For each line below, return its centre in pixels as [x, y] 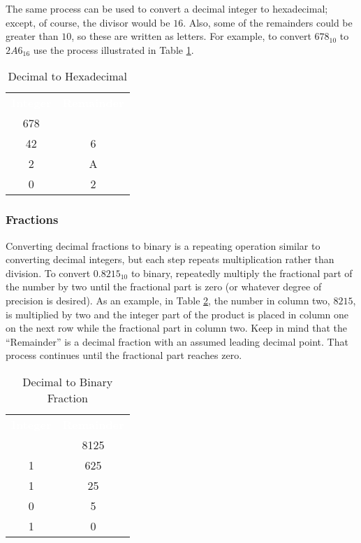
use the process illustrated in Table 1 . [113, 49]
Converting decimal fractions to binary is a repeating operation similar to [163, 245]
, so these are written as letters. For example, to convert [191, 36]
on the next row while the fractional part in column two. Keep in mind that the [176, 328]
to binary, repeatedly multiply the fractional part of [242, 273]
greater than [32, 36]
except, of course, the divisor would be [88, 22]
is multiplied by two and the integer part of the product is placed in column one [177, 314]
